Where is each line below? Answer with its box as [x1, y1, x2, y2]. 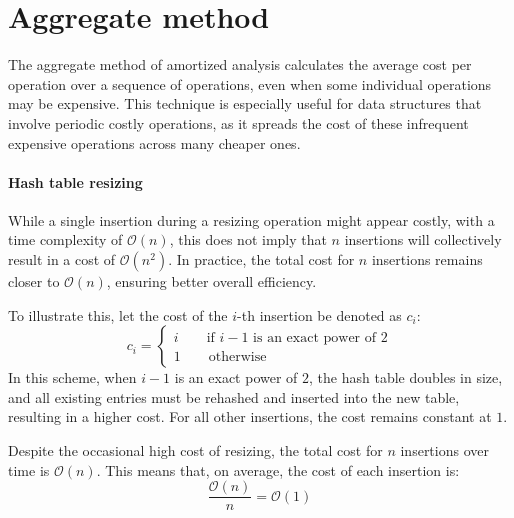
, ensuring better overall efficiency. [106, 271, 317, 292]
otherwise [208, 350, 267, 365]
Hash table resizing [8, 171, 143, 192]
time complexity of [8, 229, 123, 250]
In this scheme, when [8, 367, 137, 388]
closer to [8, 271, 60, 292]
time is [8, 459, 50, 480]
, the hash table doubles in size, [309, 367, 503, 388]
